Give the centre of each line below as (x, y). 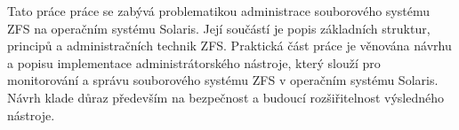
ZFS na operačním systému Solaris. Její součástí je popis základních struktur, (219, 28)
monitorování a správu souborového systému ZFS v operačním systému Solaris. (223, 80)
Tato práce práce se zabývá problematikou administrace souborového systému (218, 11)
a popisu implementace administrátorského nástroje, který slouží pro (194, 62)
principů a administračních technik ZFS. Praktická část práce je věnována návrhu (229, 46)
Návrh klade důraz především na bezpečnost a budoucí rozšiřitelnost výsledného (225, 97)
